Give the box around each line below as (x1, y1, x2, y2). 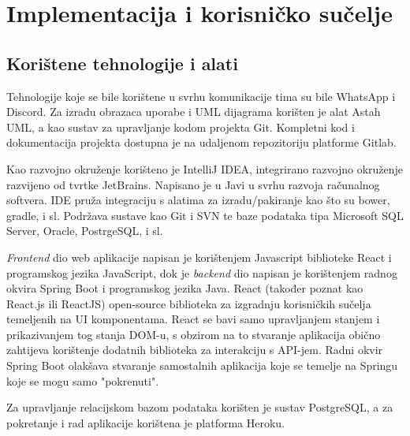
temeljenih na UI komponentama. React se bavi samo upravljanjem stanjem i (6, 311, 380, 327)
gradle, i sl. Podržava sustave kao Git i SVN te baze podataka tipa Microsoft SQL (6, 207, 404, 223)
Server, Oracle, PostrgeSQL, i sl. (6, 222, 163, 239)
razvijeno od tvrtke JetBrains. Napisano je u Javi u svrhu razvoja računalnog (6, 176, 380, 192)
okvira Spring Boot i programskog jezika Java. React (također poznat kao (6, 280, 363, 296)
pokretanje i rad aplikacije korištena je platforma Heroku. (6, 414, 285, 430)
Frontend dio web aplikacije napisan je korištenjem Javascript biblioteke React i (6, 248, 392, 265)
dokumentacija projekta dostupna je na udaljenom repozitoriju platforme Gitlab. (6, 134, 397, 151)
